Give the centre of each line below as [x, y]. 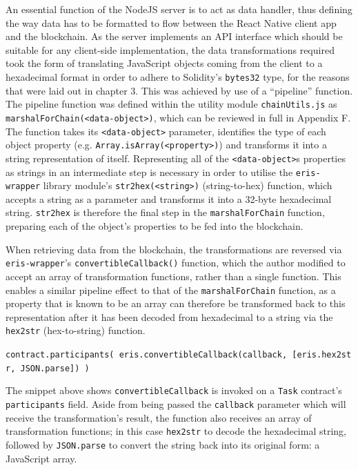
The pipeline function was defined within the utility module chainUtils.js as [171, 104]
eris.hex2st [324, 355]
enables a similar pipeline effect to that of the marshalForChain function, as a [171, 290]
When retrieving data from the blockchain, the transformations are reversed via [174, 249]
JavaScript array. [41, 458]
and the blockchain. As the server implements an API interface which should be [174, 36]
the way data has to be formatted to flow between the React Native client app [171, 22]
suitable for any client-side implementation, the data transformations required [170, 49]
